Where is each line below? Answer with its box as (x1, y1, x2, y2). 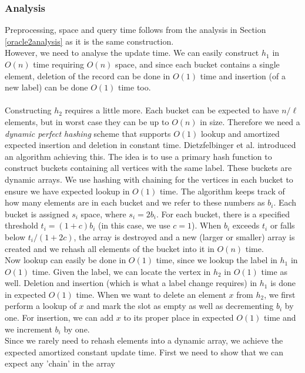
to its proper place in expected (123, 311, 234, 324)
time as (261, 265, 287, 277)
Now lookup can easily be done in (5, 254, 126, 266)
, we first (264, 288, 296, 300)
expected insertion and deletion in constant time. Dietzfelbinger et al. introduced (5, 139, 296, 151)
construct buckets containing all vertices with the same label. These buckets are (5, 162, 292, 174)
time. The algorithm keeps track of (159, 184, 285, 197)
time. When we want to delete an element (76, 288, 226, 300)
